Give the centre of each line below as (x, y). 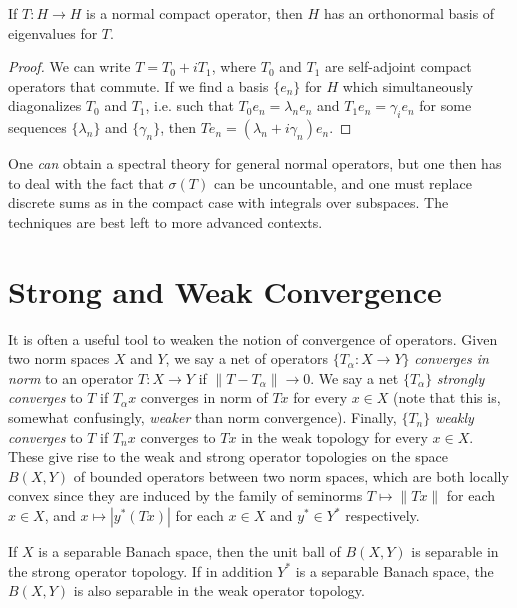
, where (234, 66)
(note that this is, (447, 397)
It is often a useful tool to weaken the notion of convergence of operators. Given (253, 338)
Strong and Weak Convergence (225, 290)
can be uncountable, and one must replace (342, 182)
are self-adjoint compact (398, 66)
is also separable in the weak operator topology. (219, 590)
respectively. (382, 515)
